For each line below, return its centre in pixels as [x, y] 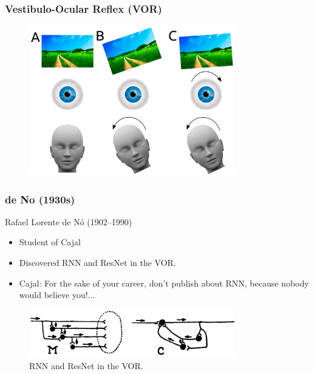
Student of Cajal [50, 242]
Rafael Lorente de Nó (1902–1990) [69, 221]
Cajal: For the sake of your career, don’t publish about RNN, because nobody [164, 283]
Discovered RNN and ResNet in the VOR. [97, 262]
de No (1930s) [40, 199]
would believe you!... [57, 295]
